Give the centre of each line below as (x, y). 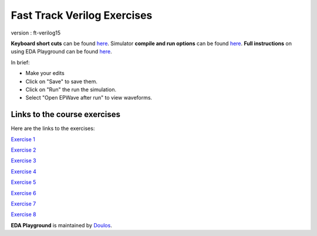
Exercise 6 (23, 193)
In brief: (20, 62)
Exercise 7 (23, 203)
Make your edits (45, 73)
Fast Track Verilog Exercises (82, 15)
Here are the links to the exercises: (53, 128)
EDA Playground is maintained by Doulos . (62, 225)
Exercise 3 (23, 160)
